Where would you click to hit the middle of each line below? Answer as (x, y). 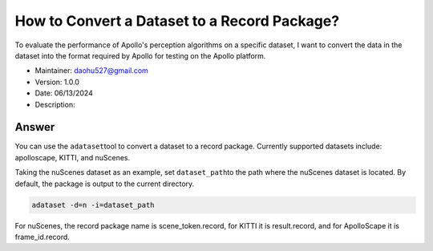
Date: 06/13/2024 (64, 93)
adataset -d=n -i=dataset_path (93, 205)
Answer (35, 127)
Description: (55, 104)
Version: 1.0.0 (57, 82)
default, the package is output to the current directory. (105, 184)
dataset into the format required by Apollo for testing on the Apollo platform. (140, 55)
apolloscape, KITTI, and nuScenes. (73, 157)
